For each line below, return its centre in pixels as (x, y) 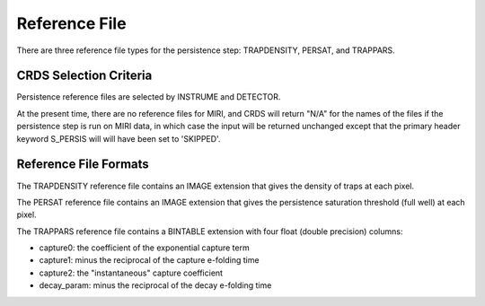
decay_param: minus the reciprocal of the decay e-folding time (155, 285)
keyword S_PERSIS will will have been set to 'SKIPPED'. (119, 138)
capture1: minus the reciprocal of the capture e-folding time (149, 260)
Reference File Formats (83, 165)
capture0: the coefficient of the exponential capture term (145, 248)
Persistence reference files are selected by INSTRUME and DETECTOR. (149, 97)
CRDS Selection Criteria (84, 76)
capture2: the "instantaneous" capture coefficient (131, 273)
